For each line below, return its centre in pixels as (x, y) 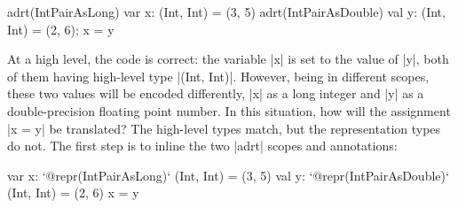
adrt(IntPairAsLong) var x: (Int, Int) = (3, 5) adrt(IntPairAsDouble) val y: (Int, (226, 12)
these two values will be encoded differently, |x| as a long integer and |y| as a (216, 93)
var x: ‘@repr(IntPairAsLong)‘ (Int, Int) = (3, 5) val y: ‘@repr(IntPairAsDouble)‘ (228, 175)
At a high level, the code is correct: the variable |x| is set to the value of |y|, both (228, 59)
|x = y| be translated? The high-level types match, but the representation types (224, 128)
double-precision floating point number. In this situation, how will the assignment (229, 110)
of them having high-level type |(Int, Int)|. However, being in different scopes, (218, 76)
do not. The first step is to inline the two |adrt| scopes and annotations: (202, 146)
